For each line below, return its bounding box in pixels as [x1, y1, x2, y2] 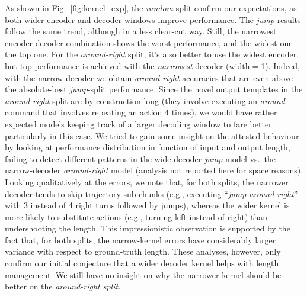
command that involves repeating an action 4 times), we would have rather [5, 106, 277, 118]
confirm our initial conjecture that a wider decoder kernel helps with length [5, 257, 279, 269]
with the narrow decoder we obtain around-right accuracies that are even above [5, 71, 293, 83]
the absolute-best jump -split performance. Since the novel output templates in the [5, 83, 303, 95]
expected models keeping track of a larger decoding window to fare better [5, 117, 272, 130]
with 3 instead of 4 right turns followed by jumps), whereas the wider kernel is [5, 199, 290, 211]
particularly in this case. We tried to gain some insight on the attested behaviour [5, 129, 299, 141]
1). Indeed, [261, 59, 300, 72]
